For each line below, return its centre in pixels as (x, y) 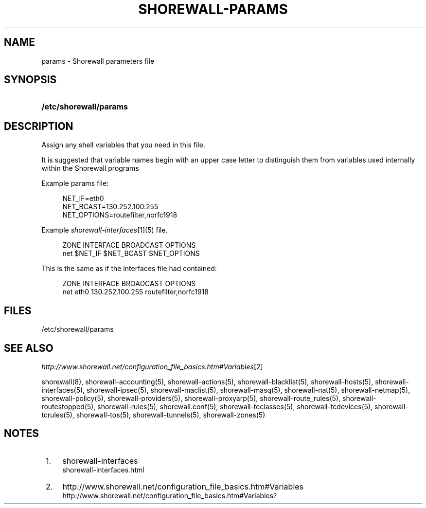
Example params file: (75, 183)
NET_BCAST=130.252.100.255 (110, 207)
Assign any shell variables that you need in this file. (123, 145)
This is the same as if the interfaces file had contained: (129, 269)
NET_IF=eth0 (83, 199)
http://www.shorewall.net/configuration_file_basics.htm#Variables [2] (152, 366)
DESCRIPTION (39, 126)
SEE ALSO (29, 348)
